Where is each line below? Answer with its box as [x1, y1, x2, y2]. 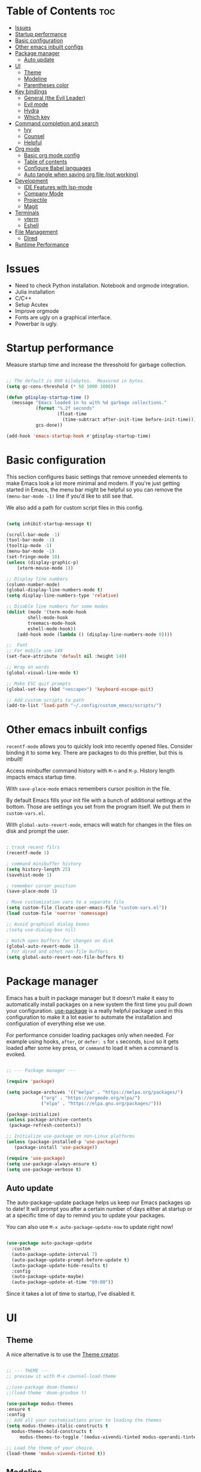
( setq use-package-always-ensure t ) [6, 1160, 98, 1167]
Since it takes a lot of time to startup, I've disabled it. [6, 1290, 136, 1297]
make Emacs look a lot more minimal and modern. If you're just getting [6, 479, 180, 487]
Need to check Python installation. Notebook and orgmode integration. [14, 282, 190, 289]
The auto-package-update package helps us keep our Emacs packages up [6, 1199, 191, 1206]
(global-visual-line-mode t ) [6, 669, 79, 676]
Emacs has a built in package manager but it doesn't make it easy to [6, 995, 175, 1002]
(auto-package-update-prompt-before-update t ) [11, 1256, 130, 1263]
